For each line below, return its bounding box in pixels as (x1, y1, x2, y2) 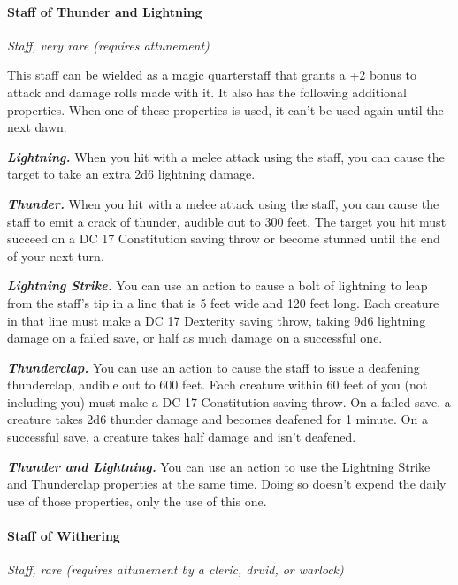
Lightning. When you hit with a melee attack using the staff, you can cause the (7, 147, 445, 165)
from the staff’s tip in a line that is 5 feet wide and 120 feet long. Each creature (7, 293, 439, 312)
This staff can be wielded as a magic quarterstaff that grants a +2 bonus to (7, 65, 416, 84)
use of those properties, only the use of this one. (7, 491, 267, 510)
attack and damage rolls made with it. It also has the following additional (7, 82, 407, 101)
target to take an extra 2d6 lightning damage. (7, 165, 256, 183)
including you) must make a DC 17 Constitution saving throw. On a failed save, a (7, 392, 451, 411)
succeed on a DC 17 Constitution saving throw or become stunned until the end (7, 229, 440, 248)
